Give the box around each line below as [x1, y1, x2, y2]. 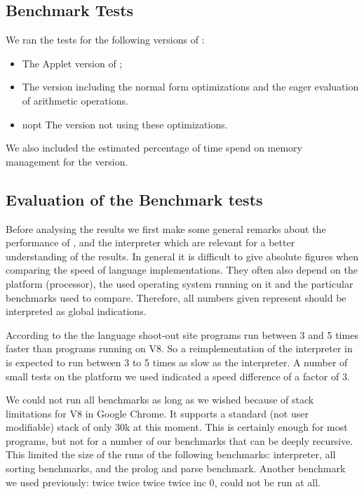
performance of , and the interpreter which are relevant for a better [6, 235, 295, 250]
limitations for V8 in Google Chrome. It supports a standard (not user [6, 406, 309, 420]
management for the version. [6, 154, 128, 168]
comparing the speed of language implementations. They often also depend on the [6, 262, 358, 277]
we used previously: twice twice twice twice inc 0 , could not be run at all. [6, 474, 321, 489]
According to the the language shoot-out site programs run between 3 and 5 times [6, 327, 358, 342]
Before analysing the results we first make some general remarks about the [6, 221, 326, 236]
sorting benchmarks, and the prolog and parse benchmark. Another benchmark [6, 461, 346, 476]
